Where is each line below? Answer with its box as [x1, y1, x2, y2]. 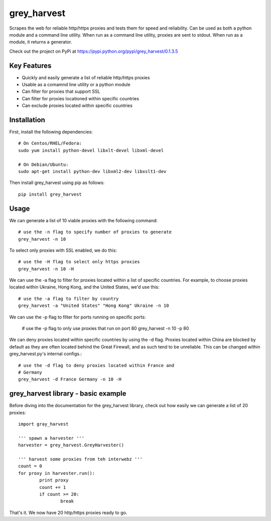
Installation [9, 116, 45, 124]
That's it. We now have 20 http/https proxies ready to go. [9, 509, 127, 515]
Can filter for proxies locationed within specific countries [22, 95, 140, 101]
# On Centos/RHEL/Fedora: [18, 140, 82, 146]
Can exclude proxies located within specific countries [22, 103, 133, 109]
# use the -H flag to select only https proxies [18, 259, 140, 265]
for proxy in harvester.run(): [18, 470, 95, 476]
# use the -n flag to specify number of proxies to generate [18, 229, 172, 235]
